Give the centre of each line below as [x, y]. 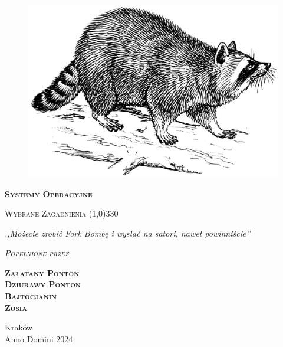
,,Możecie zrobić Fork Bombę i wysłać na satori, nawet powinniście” [128, 233]
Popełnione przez [37, 253]
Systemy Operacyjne [49, 193]
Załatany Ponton [42, 272]
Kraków [19, 327]
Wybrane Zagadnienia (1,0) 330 [62, 213]
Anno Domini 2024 [39, 338]
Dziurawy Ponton [43, 284]
